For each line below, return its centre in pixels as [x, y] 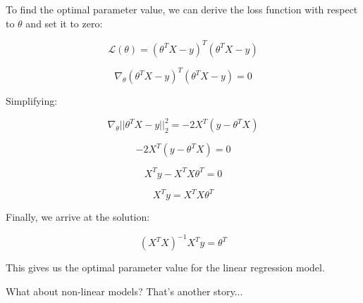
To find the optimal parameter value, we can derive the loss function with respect [182, 9]
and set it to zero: [64, 23]
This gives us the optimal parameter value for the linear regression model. [165, 267]
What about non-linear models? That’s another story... [124, 291]
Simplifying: [32, 101]
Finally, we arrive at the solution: [78, 217]
